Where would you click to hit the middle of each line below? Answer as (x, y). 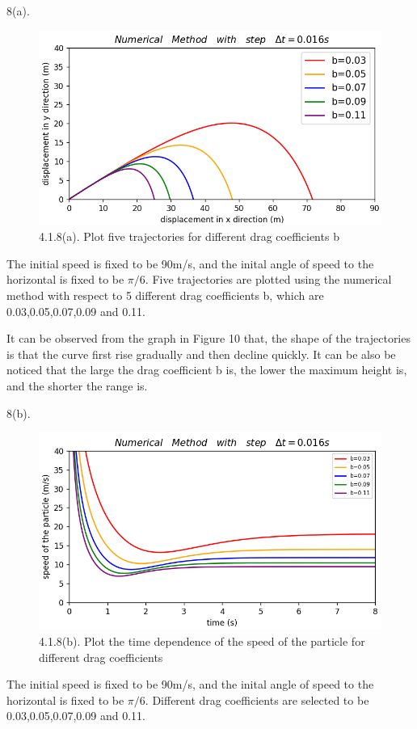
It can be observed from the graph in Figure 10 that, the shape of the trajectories (208, 338)
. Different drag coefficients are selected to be (257, 700)
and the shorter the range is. (77, 386)
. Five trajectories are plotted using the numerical (268, 279)
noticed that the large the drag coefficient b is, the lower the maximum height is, (207, 370)
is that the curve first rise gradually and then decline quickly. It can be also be (201, 354)
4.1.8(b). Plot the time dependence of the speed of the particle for (202, 641)
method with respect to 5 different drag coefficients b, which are (165, 295)
